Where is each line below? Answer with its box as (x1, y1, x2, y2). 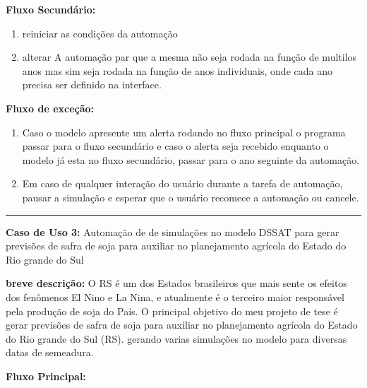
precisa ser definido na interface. (22, 77, 162, 92)
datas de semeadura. (6, 345, 94, 360)
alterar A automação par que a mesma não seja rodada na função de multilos (22, 49, 357, 64)
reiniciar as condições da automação (22, 25, 178, 40)
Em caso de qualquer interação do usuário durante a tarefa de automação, (22, 176, 343, 191)
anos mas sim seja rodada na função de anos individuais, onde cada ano (22, 63, 332, 78)
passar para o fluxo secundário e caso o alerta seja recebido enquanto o (22, 139, 329, 153)
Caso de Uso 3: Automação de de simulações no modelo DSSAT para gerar (6, 224, 339, 239)
